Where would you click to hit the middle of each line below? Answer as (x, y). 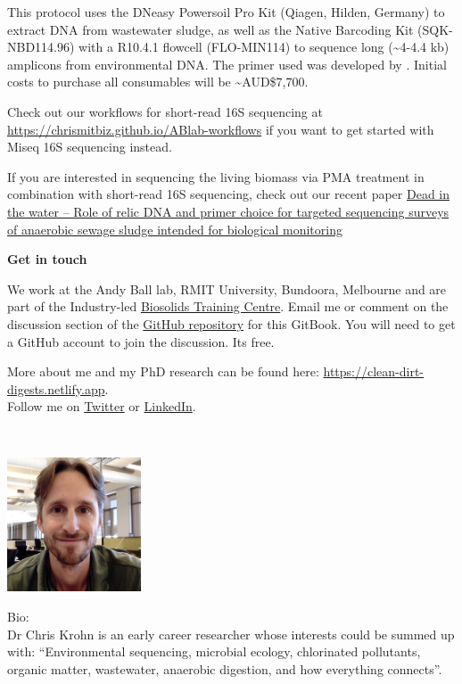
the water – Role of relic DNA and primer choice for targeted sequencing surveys (228, 211)
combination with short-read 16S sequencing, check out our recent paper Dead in (229, 194)
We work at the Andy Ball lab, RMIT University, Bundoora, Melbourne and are (227, 288)
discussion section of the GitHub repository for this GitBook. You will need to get (231, 323)
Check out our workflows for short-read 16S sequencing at (165, 111)
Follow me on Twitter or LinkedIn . (102, 406)
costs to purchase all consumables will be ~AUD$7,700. (158, 82)
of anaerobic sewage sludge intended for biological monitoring (175, 229)
